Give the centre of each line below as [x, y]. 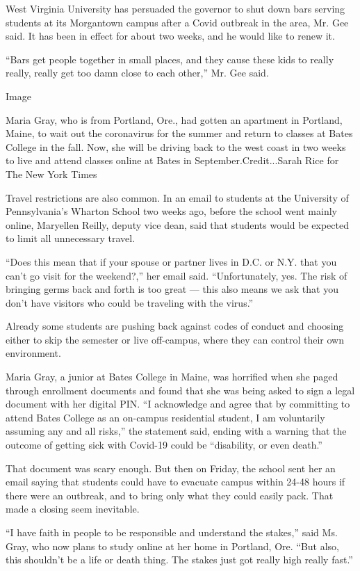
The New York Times [51, 174]
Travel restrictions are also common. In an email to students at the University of [177, 197]
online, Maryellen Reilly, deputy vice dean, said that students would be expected [177, 224]
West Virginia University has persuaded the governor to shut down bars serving [175, 8]
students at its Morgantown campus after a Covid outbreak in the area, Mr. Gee [177, 22]
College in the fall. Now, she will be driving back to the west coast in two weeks [176, 146]
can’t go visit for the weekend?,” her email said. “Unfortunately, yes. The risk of [177, 275]
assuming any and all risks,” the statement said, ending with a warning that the [176, 431]
